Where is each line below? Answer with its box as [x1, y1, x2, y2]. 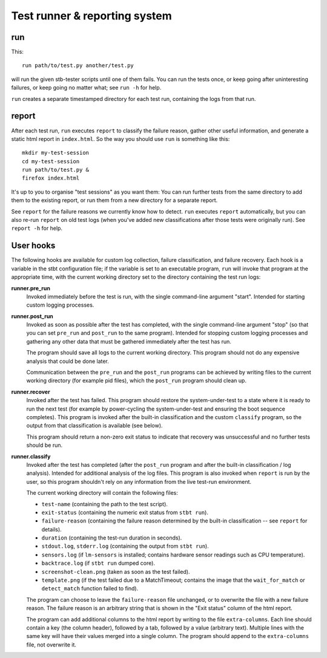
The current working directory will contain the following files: [26, 489, 178, 497]
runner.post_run [11, 312, 54, 320]
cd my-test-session [22, 158, 80, 164]
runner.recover [11, 388, 51, 396]
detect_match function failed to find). [41, 585, 139, 592]
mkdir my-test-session [22, 149, 90, 157]
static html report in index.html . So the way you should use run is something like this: [11, 135, 230, 142]
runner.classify [11, 452, 51, 460]
